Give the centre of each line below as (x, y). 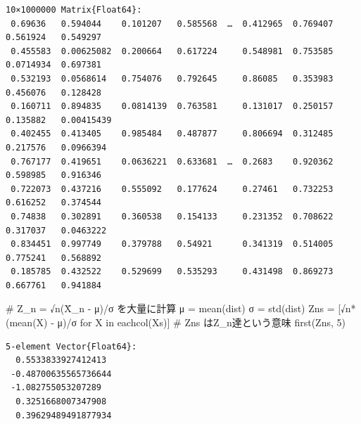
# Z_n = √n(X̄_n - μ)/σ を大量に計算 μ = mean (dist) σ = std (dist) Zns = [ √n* (181, 308)
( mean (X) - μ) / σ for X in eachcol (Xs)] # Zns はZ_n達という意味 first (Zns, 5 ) (176, 322)
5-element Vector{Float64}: (71, 346)
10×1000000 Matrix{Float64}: (74, 10)
